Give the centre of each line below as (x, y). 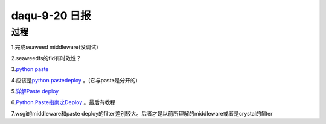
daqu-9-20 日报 (51, 16)
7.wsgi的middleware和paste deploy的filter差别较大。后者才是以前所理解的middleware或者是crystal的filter (142, 113)
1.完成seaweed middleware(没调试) (55, 47)
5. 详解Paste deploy (35, 91)
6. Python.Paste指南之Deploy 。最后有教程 (63, 102)
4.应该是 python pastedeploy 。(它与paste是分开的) (75, 80)
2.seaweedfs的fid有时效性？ (46, 58)
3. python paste (30, 69)
